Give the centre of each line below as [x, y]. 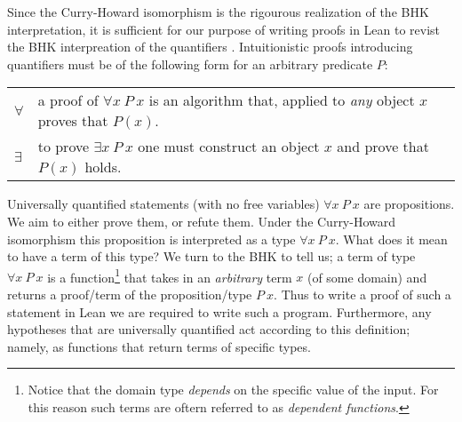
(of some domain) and [367, 277]
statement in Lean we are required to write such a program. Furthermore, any [219, 311]
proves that [73, 121]
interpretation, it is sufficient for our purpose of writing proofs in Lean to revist [224, 29]
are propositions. [409, 204]
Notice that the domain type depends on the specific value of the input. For [233, 390]
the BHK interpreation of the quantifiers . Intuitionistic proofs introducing [210, 47]
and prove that [383, 147]
